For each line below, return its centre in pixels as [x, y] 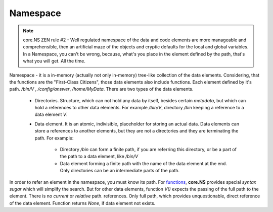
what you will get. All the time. [54, 61]
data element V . [51, 115]
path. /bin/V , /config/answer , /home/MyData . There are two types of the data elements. [101, 89]
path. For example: [54, 138]
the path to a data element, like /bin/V [99, 157]
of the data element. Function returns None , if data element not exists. [82, 203]
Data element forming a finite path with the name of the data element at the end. [144, 163]
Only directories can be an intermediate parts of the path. [120, 171]
